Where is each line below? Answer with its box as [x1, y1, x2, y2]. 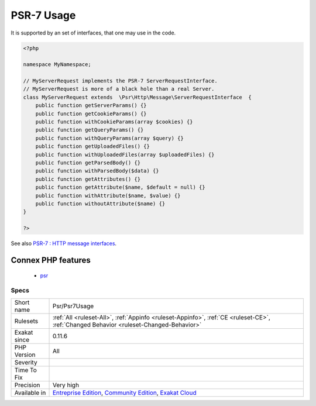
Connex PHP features [11, 255, 91, 265]
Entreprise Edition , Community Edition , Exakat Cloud [52, 388, 197, 397]
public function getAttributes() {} [35, 176, 140, 183]
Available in [14, 388, 46, 397]
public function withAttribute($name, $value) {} [35, 192, 181, 199]
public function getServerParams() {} [35, 102, 147, 109]
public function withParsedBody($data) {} [35, 167, 159, 174]
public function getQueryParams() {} [35, 126, 144, 133]
